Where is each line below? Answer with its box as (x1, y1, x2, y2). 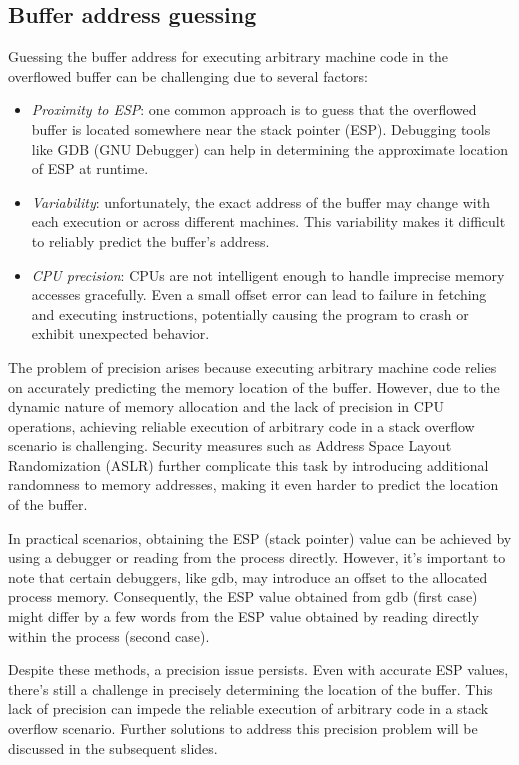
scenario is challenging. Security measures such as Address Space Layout (8, 435, 452, 456)
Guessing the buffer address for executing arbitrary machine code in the (8, 46, 449, 67)
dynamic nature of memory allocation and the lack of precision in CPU (8, 396, 444, 417)
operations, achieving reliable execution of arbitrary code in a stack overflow (8, 415, 475, 436)
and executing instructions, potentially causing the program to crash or (31, 303, 469, 324)
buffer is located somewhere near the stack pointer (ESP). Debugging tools (31, 118, 491, 139)
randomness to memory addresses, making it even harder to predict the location (8, 474, 499, 495)
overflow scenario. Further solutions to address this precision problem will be (8, 718, 478, 739)
